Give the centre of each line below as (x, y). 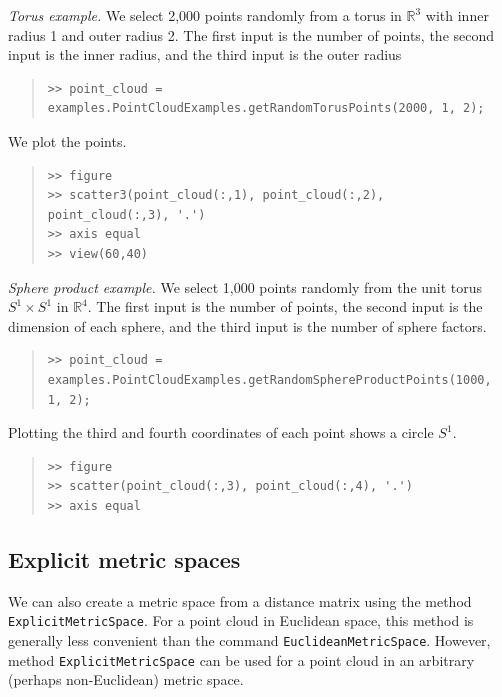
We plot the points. (67, 140)
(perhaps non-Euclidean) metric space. (126, 679)
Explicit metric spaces (124, 558)
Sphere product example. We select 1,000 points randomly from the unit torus (245, 286)
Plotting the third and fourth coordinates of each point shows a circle (221, 432)
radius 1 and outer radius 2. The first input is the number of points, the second (251, 34)
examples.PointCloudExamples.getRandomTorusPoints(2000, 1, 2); (266, 108)
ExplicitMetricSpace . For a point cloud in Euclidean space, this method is (241, 620)
